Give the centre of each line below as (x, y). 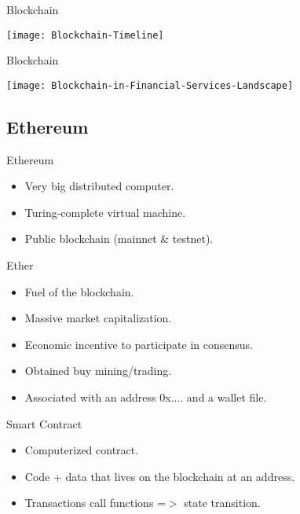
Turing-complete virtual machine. (105, 212)
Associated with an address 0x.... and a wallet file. (146, 397)
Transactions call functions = (95, 503)
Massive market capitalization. (98, 318)
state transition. (222, 503)
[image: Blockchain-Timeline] (85, 35)
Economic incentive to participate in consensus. (139, 344)
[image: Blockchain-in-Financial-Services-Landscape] (150, 85)
